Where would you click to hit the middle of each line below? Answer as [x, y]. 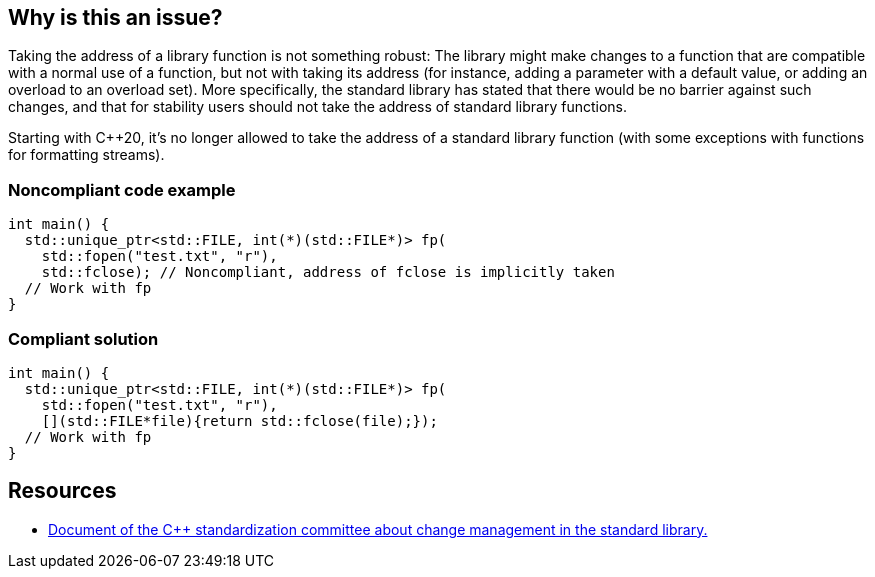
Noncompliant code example [122, 189]
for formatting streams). [86, 155]
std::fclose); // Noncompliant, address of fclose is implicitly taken [328, 272]
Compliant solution [83, 338]
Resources [62, 491]
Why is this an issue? [115, 17]
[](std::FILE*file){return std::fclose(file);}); [239, 420]
